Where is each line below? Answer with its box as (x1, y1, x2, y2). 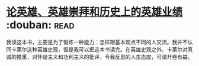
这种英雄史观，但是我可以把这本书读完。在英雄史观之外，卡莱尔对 (26, 45, 188, 53)
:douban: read (6, 18, 75, 32)
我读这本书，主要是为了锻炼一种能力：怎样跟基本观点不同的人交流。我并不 (6, 38, 188, 45)
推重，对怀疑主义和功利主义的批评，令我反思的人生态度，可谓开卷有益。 (16, 53, 193, 60)
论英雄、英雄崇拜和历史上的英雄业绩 (6, 5, 183, 19)
